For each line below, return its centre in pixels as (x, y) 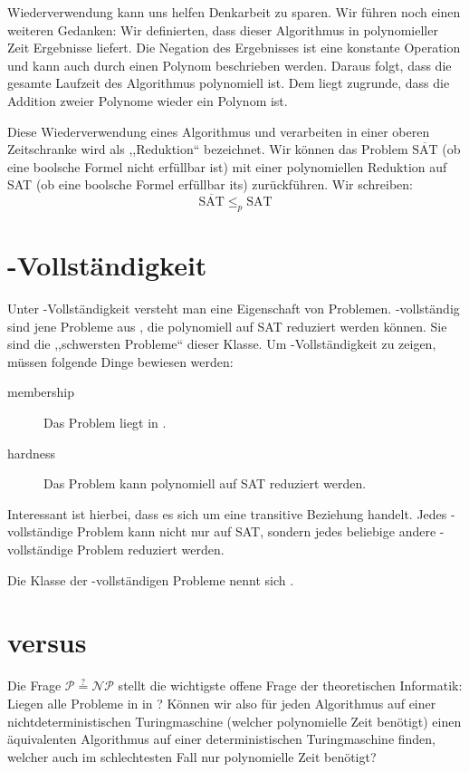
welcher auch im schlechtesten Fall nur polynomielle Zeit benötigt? (192, 756)
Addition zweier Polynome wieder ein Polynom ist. (148, 100)
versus (47, 642)
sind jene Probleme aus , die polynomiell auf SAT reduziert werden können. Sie (227, 326)
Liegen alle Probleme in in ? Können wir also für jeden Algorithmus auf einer (222, 703)
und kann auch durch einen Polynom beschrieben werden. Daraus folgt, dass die (230, 65)
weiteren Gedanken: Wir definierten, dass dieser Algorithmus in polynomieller (223, 29)
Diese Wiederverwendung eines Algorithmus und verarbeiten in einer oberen (219, 131)
